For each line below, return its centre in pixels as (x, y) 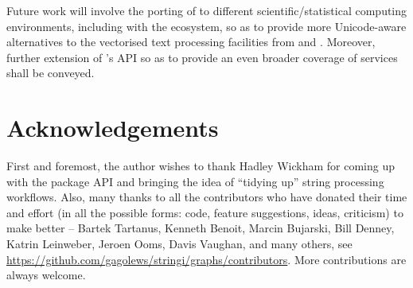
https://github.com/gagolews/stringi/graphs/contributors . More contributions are (206, 259)
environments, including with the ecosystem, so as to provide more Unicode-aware (206, 26)
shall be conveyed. (51, 73)
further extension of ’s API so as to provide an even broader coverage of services (202, 57)
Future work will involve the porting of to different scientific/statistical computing (207, 10)
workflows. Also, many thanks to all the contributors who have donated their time (207, 197)
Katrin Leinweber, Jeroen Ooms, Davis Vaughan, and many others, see (179, 244)
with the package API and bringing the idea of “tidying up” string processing (195, 181)
